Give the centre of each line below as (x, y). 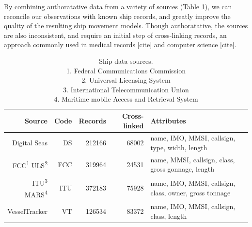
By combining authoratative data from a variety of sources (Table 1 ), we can (118, 6)
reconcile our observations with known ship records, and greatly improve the (117, 16)
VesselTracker (27, 211)
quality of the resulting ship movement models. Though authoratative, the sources (126, 26)
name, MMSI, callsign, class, (193, 159)
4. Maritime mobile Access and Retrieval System (126, 99)
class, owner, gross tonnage (190, 192)
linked (134, 125)
